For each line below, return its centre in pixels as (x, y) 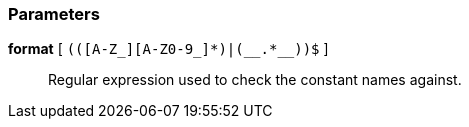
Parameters (54, 14)
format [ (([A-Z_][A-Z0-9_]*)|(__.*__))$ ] (168, 49)
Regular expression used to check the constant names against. (255, 80)
